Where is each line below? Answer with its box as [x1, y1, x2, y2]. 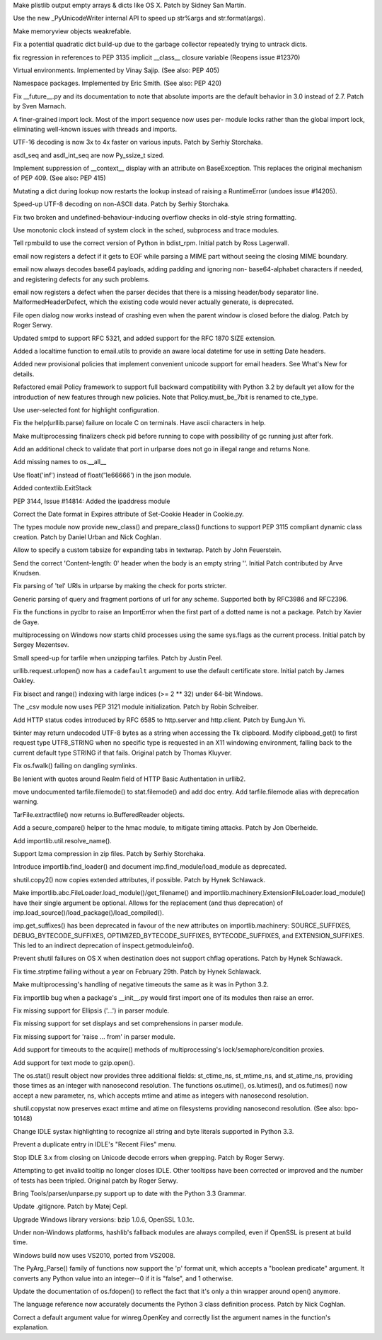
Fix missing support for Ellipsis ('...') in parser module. [13, 1006, 170, 1015]
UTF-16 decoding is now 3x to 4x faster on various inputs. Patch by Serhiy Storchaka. [13, 138, 263, 147]
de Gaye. [13, 617, 40, 626]
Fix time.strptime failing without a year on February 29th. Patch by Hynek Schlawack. [13, 967, 262, 976]
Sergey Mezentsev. [13, 641, 70, 649]
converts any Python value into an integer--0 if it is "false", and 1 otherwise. [13, 1274, 233, 1283]
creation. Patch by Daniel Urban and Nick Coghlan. [13, 532, 162, 541]
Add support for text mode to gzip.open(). [13, 1058, 136, 1066]
